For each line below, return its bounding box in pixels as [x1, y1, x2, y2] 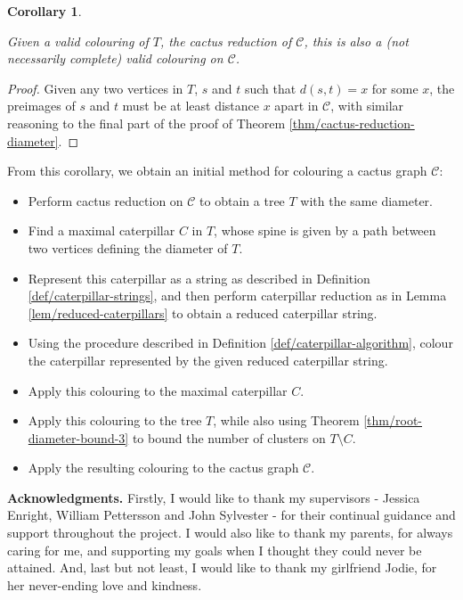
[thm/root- [363, 411, 422, 430]
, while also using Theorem [213, 411, 360, 430]
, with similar [330, 96, 404, 115]
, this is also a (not [304, 31, 409, 50]
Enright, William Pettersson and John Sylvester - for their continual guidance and [7, 505, 456, 524]
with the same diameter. [300, 191, 433, 210]
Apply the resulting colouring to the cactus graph [28, 458, 299, 477]
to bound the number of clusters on [132, 428, 326, 447]
